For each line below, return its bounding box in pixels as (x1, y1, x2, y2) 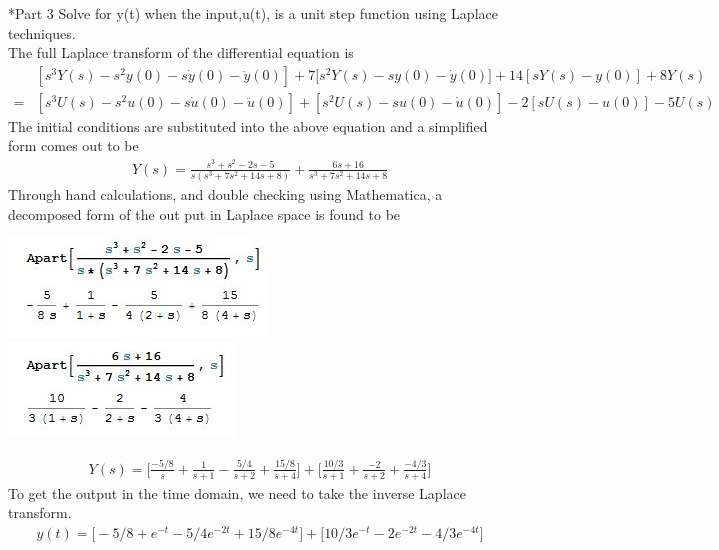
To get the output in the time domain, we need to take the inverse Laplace (8, 482, 466, 503)
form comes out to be (8, 135, 139, 156)
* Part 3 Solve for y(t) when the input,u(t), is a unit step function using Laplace (8, 3, 498, 23)
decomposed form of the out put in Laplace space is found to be (8, 203, 401, 224)
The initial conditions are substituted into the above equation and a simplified (8, 115, 488, 136)
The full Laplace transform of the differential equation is (8, 42, 354, 63)
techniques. (8, 22, 76, 43)
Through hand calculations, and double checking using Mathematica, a (8, 184, 443, 205)
